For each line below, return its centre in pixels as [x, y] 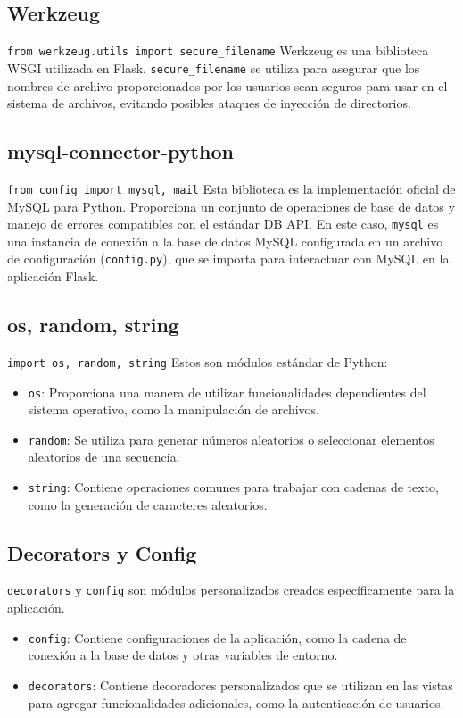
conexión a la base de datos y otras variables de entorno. [183, 655]
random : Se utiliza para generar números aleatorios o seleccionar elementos [231, 439]
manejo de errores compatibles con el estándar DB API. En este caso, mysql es [223, 224]
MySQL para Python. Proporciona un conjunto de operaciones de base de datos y [231, 206]
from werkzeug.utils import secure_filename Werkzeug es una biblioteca [218, 50]
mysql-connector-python [120, 151]
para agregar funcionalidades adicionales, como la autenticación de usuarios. [236, 702]
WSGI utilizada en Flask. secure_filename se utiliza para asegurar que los [214, 67]
